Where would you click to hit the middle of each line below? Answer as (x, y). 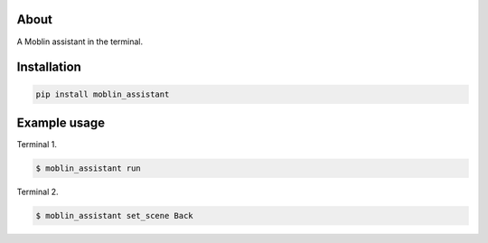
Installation (49, 67)
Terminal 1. (37, 145)
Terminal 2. (38, 192)
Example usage (61, 122)
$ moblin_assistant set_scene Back (114, 215)
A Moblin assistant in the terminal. (80, 42)
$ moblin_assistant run (89, 168)
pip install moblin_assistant (103, 94)
